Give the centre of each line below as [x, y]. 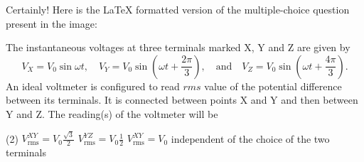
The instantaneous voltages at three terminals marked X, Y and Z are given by [178, 47]
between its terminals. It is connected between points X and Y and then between [182, 100]
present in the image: [52, 23]
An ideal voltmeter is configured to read [93, 86]
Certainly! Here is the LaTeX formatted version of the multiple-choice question [178, 9]
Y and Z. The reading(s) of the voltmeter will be [112, 113]
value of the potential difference [273, 86]
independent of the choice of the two [250, 138]
